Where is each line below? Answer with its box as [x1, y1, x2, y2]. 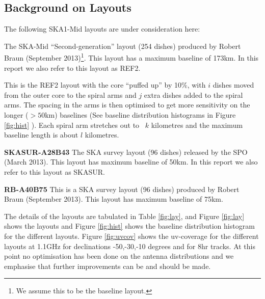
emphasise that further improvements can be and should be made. [4, 260, 211, 271]
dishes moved [213, 79, 254, 90]
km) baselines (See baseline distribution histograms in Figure [45, 110, 236, 120]
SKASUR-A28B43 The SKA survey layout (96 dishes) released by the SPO [4, 146, 248, 157]
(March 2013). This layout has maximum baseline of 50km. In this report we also [4, 156, 258, 167]
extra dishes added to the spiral [144, 89, 243, 100]
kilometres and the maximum [151, 119, 243, 130]
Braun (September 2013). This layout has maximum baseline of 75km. [4, 194, 223, 204]
